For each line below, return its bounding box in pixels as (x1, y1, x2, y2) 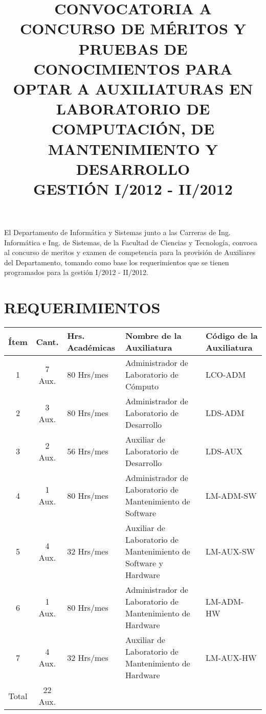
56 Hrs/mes (67, 445, 108, 457)
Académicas (67, 341, 116, 354)
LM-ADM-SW (206, 489, 257, 501)
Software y (125, 557, 163, 569)
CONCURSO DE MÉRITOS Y (20, 18, 246, 39)
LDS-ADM (206, 407, 245, 419)
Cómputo (125, 380, 159, 393)
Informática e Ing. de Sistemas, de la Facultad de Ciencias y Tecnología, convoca (4, 237, 257, 247)
